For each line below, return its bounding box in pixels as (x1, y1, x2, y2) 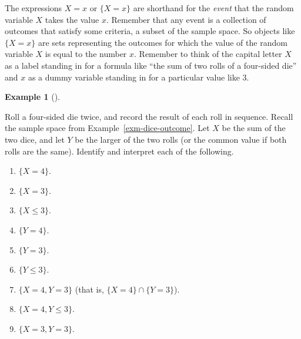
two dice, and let (5, 133, 65, 145)
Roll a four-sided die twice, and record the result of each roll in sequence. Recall (5, 110, 293, 122)
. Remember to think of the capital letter (134, 48, 282, 60)
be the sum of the (222, 122, 286, 134)
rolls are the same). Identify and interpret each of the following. (5, 145, 234, 157)
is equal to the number (45, 48, 127, 60)
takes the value (45, 13, 99, 25)
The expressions (5, 2, 62, 14)
